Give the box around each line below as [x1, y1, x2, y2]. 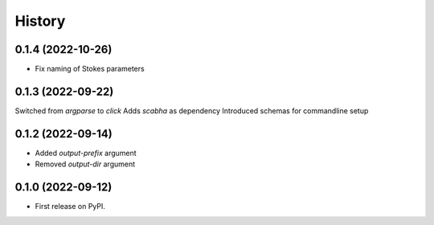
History [14, 12, 66, 30]
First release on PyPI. [35, 202, 106, 211]
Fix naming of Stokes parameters [35, 64, 145, 74]
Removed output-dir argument [35, 159, 136, 169]
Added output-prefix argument [35, 148, 137, 157]
